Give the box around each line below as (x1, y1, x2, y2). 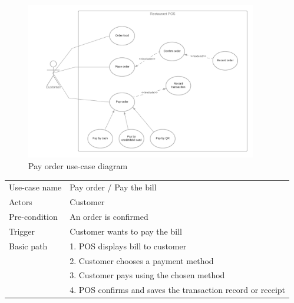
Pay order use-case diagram (28, 159, 128, 172)
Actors (9, 196, 32, 208)
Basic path (9, 239, 48, 252)
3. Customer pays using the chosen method (70, 269, 225, 281)
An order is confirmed (70, 210, 148, 222)
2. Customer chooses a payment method (70, 254, 214, 266)
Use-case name (9, 181, 62, 193)
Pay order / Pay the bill (70, 181, 157, 193)
